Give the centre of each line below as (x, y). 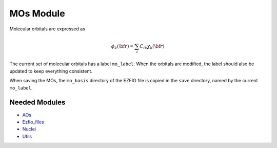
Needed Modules (37, 103)
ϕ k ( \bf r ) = (122, 47)
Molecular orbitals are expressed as (47, 29)
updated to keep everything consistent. (51, 71)
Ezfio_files (33, 122)
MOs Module (37, 13)
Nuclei (29, 129)
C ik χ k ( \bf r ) (152, 47)
